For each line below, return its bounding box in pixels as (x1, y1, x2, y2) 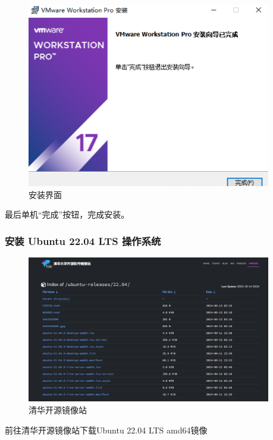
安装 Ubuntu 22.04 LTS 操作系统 (5, 233, 161, 248)
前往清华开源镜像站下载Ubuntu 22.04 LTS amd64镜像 (5, 423, 208, 436)
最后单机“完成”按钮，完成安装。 (5, 208, 130, 221)
